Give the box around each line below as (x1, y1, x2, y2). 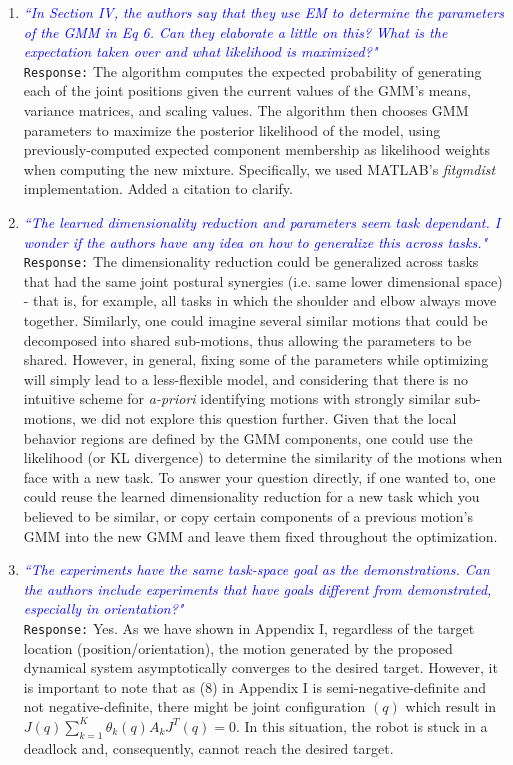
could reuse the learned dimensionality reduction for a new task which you (23, 486, 480, 507)
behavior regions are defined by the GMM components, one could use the (23, 427, 473, 448)
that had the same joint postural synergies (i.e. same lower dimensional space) (23, 270, 503, 291)
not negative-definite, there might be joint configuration (23, 696, 366, 717)
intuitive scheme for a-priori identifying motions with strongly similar (23, 388, 451, 409)
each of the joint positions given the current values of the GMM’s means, (23, 80, 471, 101)
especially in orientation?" (23, 598, 184, 619)
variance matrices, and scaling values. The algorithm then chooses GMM (23, 100, 469, 121)
